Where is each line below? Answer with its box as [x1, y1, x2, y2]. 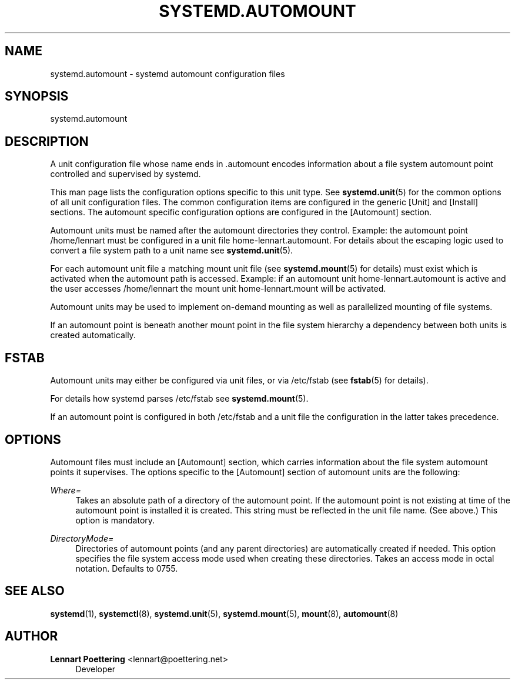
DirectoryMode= [50, 533, 114, 543]
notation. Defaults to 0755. [75, 563, 178, 573]
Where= [50, 485, 81, 495]
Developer [75, 663, 115, 674]
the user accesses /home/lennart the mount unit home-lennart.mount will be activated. [50, 283, 386, 294]
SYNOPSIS [5, 89, 69, 104]
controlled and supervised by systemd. [50, 169, 201, 179]
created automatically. [50, 330, 136, 341]
